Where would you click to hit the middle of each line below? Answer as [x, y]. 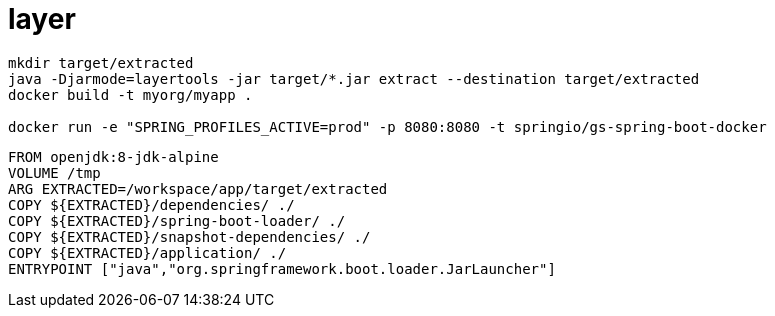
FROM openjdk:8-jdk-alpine [113, 156]
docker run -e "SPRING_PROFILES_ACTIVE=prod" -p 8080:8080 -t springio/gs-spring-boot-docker [387, 126]
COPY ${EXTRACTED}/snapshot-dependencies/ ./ [189, 236]
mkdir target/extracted [101, 62]
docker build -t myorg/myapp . [130, 94]
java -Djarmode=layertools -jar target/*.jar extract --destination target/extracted [354, 78]
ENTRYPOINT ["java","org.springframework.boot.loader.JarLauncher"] [282, 268]
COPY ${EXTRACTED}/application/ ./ [147, 252]
